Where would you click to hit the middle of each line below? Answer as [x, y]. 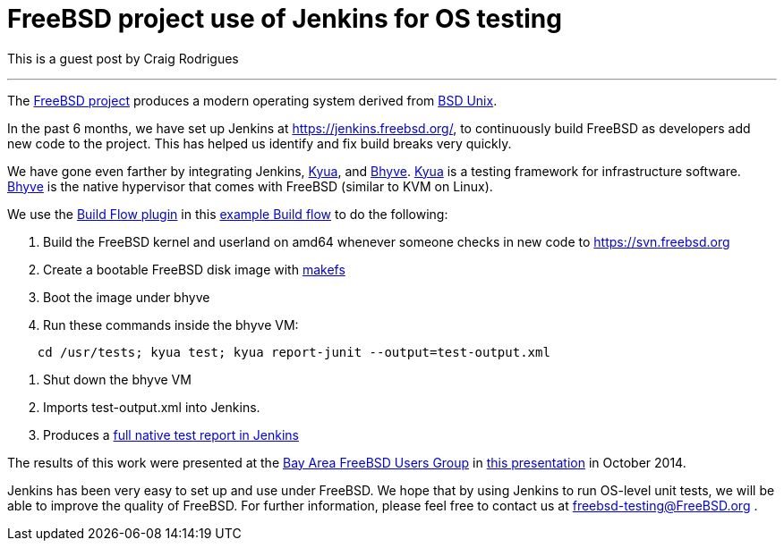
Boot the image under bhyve [127, 297]
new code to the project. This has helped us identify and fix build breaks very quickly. [260, 143]
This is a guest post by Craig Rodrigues [123, 58]
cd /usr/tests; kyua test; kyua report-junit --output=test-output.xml [294, 352]
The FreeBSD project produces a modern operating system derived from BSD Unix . [252, 100]
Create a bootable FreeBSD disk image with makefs [194, 269]
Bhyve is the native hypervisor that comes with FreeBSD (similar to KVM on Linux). [250, 186]
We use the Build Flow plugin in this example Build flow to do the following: [228, 214]
